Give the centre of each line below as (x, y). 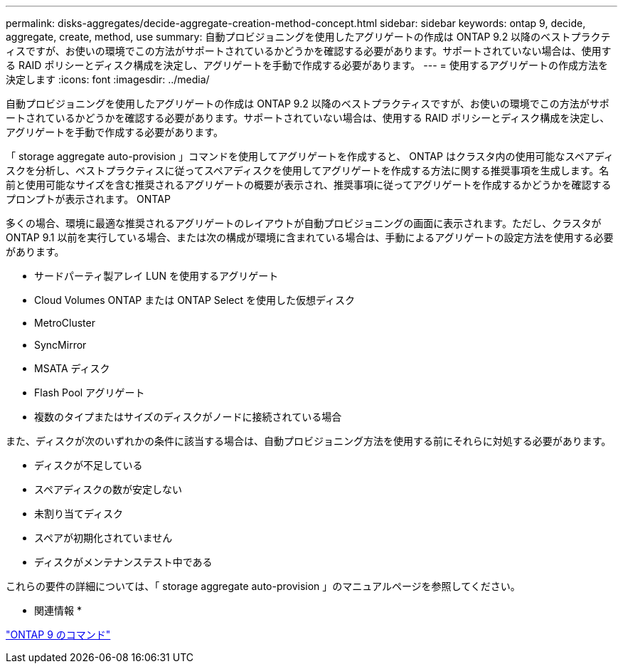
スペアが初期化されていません (103, 538)
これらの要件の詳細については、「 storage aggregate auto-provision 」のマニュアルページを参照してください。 (263, 586)
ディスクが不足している (89, 465)
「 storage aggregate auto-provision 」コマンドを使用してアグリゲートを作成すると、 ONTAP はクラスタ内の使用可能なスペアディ (310, 156)
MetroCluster (65, 323)
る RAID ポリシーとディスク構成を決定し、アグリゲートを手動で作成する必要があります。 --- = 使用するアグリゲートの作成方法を (307, 65)
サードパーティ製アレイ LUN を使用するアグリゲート (156, 276)
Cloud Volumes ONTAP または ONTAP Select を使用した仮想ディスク (195, 300)
